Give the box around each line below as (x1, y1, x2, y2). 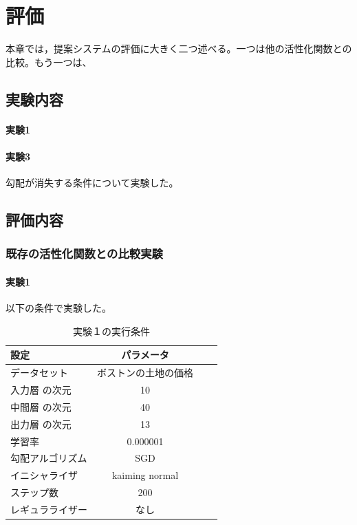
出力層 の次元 (10, 416, 72, 431)
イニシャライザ (10, 468, 78, 482)
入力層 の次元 (10, 382, 72, 396)
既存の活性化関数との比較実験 (6, 245, 163, 262)
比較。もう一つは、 (6, 54, 92, 69)
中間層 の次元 (10, 399, 72, 414)
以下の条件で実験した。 (6, 301, 111, 315)
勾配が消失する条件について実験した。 (6, 175, 179, 190)
